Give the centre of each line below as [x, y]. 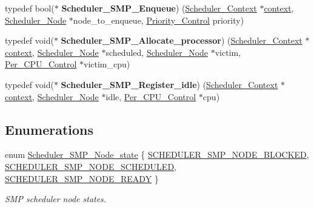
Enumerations [49, 129]
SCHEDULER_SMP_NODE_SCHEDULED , [91, 166]
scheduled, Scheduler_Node [157, 52]
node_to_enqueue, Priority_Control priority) [159, 20]
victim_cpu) [107, 64]
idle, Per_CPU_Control [151, 96]
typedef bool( [30, 8]
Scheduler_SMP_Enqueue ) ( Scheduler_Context [159, 8]
